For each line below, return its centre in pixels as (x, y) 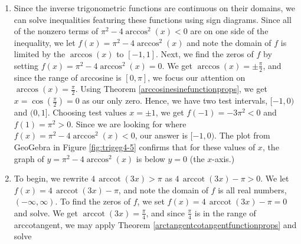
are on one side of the (229, 31)
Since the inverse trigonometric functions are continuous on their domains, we (154, 8)
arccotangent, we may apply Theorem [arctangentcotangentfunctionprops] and (155, 224)
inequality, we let (45, 42)
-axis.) (223, 158)
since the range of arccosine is (68, 77)
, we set (151, 201)
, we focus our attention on (197, 77)
